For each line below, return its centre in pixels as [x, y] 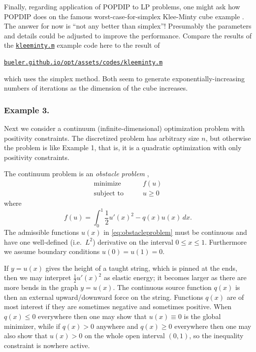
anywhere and [117, 326]
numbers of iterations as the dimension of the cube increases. [96, 88]
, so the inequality [216, 336]
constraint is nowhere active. [47, 345]
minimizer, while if [32, 326]
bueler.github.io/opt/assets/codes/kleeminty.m [83, 63]
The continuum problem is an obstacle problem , [77, 174]
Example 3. [27, 110]
